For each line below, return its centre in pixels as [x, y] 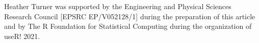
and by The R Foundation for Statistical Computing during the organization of [128, 26]
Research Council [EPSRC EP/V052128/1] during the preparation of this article [130, 16]
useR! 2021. [22, 36]
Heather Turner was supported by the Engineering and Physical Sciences [118, 6]
